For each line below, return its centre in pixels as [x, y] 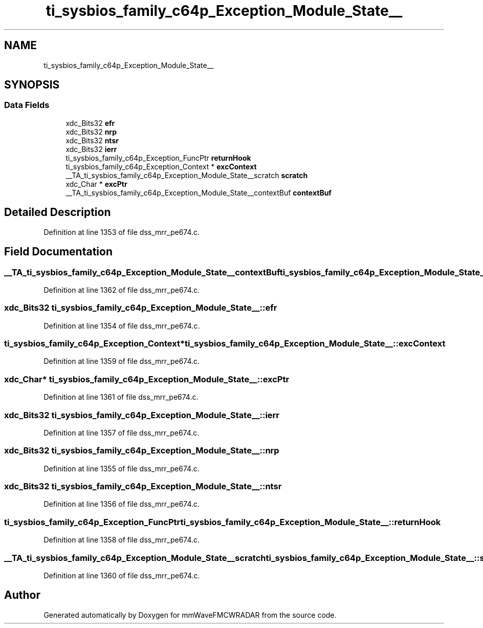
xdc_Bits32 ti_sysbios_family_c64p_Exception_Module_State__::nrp [142, 451]
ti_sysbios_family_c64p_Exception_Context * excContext [161, 166]
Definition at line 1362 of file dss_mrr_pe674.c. [122, 290]
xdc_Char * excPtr [96, 184]
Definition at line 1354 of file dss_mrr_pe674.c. [122, 326]
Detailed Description [58, 212]
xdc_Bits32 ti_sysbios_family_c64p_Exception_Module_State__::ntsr [143, 486]
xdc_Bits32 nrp [91, 132]
